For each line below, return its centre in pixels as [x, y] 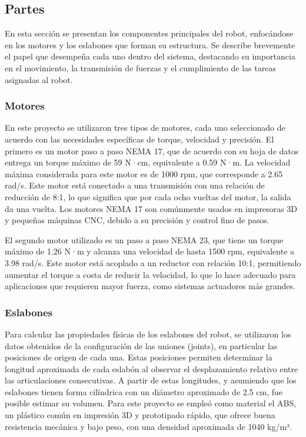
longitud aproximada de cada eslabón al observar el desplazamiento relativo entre [152, 368]
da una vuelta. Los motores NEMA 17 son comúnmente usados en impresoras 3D [151, 208]
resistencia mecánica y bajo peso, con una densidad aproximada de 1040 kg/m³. [149, 426]
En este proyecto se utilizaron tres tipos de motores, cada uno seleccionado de [145, 128]
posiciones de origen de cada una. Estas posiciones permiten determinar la [139, 357]
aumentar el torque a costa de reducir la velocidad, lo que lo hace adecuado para [150, 274]
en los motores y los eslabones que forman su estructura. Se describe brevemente [150, 44]
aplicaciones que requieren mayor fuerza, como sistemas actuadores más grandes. [150, 286]
